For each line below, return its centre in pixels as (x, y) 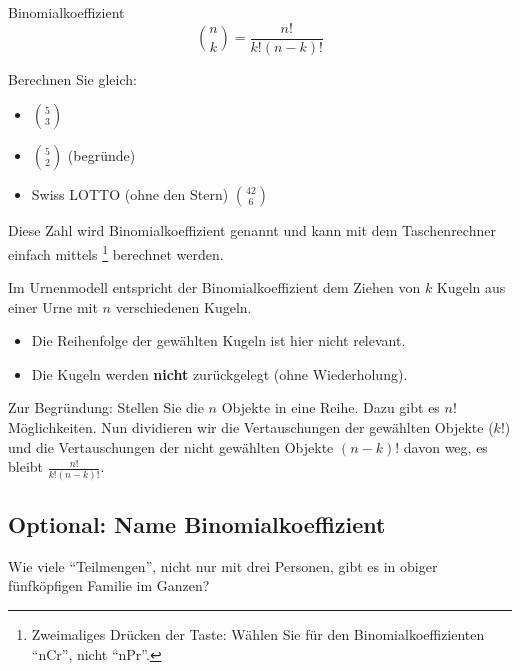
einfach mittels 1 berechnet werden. (116, 252)
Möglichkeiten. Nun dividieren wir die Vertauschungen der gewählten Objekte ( (251, 427)
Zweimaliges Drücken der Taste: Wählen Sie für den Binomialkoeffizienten (258, 633)
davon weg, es (445, 446)
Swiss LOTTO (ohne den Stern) (130, 194)
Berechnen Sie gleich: (72, 78)
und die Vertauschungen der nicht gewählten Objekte (171, 446)
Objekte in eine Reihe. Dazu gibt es (330, 407)
